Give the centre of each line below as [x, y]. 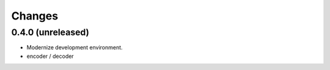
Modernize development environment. [75, 47]
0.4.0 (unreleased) [50, 32]
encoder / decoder [50, 56]
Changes [35, 16]
